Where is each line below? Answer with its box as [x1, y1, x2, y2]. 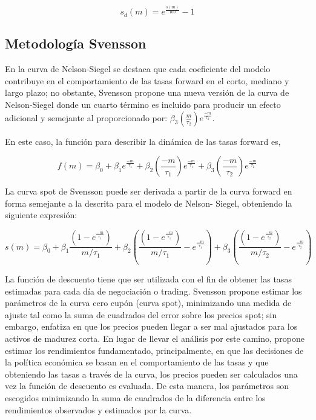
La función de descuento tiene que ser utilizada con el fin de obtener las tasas [5, 272, 292, 285]
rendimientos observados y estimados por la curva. [5, 403, 192, 416]
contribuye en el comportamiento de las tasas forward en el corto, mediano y [5, 74, 289, 87]
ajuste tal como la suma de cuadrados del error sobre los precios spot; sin [5, 308, 277, 321]
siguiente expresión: [5, 208, 77, 221]
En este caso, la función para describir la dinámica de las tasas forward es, [5, 135, 281, 147]
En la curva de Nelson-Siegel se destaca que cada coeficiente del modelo [5, 62, 271, 75]
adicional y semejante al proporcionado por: [5, 111, 168, 124]
